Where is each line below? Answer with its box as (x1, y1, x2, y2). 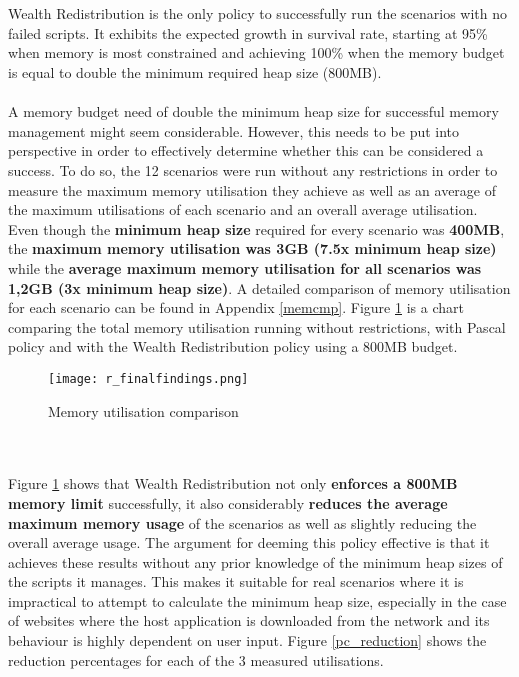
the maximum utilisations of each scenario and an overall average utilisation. (8, 199, 478, 220)
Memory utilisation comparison (48, 400, 239, 421)
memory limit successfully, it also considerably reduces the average (8, 492, 448, 513)
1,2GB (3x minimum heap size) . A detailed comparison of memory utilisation (8, 277, 511, 298)
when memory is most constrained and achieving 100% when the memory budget (8, 42, 505, 63)
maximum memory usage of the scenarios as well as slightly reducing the (8, 512, 477, 533)
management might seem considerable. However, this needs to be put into (8, 120, 460, 141)
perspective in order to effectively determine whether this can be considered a (8, 140, 484, 161)
